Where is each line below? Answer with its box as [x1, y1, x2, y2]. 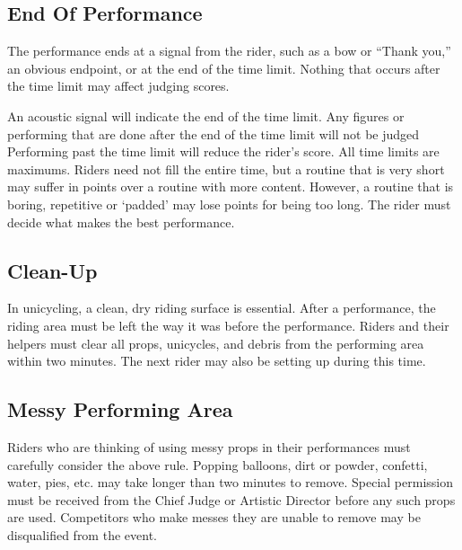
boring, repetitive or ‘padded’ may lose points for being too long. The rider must [7, 194, 451, 213]
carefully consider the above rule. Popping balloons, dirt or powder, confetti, [7, 455, 428, 474]
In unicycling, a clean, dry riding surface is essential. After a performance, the [7, 298, 436, 317]
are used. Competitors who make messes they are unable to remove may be [7, 508, 421, 527]
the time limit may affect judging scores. [7, 76, 230, 95]
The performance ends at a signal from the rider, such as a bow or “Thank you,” [7, 41, 451, 60]
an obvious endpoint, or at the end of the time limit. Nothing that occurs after [7, 58, 440, 77]
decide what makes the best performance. [7, 212, 235, 231]
